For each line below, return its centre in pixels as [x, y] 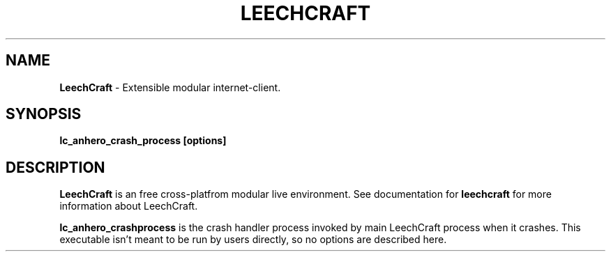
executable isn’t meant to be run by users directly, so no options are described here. [253, 240]
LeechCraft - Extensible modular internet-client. [170, 87]
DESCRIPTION [55, 167]
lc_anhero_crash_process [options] [143, 141]
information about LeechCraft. [129, 206]
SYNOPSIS [44, 114]
